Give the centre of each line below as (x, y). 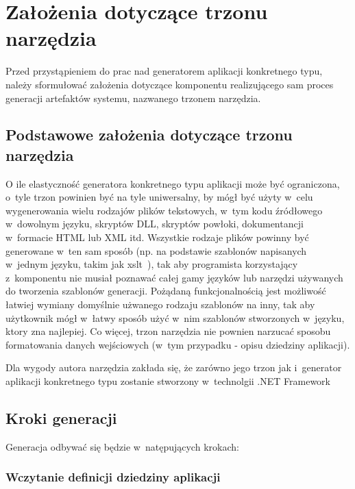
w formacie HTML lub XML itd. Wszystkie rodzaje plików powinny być (157, 237)
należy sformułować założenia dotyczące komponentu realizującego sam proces (170, 84)
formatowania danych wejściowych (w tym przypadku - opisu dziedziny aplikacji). (178, 344)
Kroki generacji (61, 417)
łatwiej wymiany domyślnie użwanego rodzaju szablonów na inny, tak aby (160, 304)
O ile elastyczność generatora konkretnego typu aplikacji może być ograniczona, (173, 183)
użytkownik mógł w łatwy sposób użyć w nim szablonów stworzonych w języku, (175, 317)
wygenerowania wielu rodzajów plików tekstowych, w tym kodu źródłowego (164, 210)
